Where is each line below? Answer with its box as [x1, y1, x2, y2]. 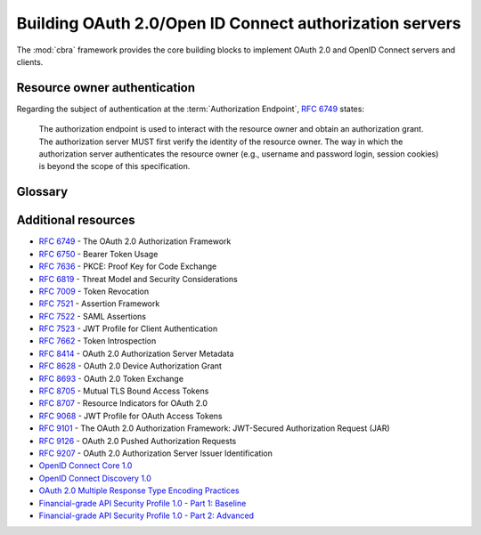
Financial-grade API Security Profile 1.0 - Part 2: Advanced [38, 510, 254, 521]
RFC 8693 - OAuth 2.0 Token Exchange [38, 373, 184, 384]
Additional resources [16, 213, 135, 228]
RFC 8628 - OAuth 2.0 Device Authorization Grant [38, 361, 223, 371]
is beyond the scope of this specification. [38, 161, 191, 172]
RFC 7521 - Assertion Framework [38, 298, 160, 309]
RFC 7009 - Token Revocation [38, 286, 150, 296]
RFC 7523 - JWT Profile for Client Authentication [38, 323, 218, 334]
